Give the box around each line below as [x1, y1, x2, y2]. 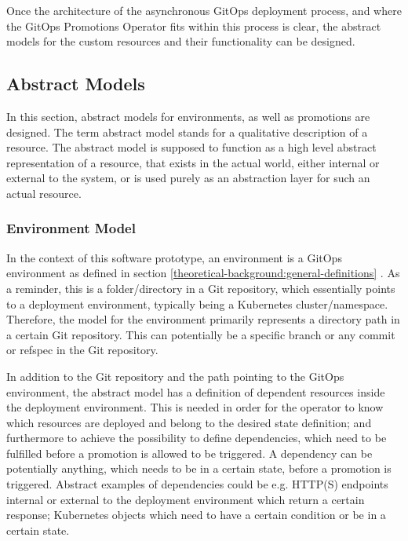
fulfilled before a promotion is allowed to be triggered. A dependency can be [6, 444, 373, 461]
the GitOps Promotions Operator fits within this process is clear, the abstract [6, 17, 381, 34]
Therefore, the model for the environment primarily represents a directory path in [6, 311, 400, 327]
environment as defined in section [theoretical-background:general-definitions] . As [6, 265, 400, 281]
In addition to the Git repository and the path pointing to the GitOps [6, 367, 344, 384]
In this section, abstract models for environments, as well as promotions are [6, 108, 370, 124]
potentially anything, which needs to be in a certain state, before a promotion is [6, 460, 392, 477]
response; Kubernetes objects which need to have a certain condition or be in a [6, 506, 386, 523]
